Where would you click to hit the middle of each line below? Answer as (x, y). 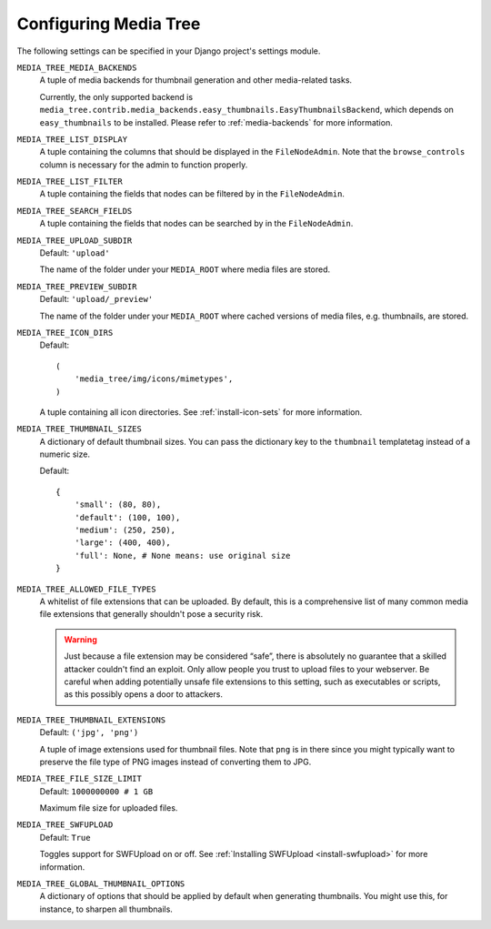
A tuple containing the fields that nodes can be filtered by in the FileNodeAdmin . (192, 194)
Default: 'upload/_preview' (96, 299)
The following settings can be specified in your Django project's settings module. (169, 51)
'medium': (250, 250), (125, 530)
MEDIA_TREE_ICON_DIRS (65, 333)
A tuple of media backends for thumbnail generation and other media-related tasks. (196, 80)
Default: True (65, 837)
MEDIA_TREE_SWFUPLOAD (65, 825)
